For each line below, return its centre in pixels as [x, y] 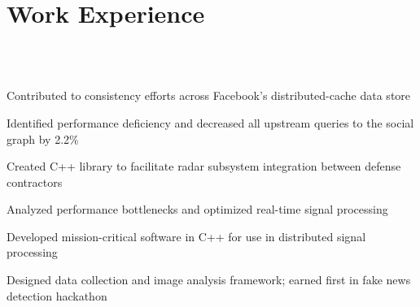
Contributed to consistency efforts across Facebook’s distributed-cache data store [209, 95]
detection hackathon [57, 295]
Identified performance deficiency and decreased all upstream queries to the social [210, 122]
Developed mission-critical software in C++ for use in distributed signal [186, 236]
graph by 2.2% [43, 138]
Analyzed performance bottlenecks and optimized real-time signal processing [197, 209]
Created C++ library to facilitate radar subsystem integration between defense [204, 166]
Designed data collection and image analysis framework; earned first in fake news [209, 280]
